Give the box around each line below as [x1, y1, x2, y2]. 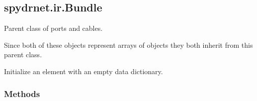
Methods [4, 87, 40, 100]
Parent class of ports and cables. [4, 23, 103, 33]
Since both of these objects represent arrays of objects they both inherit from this [4, 39, 253, 50]
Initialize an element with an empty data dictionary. [4, 66, 163, 76]
